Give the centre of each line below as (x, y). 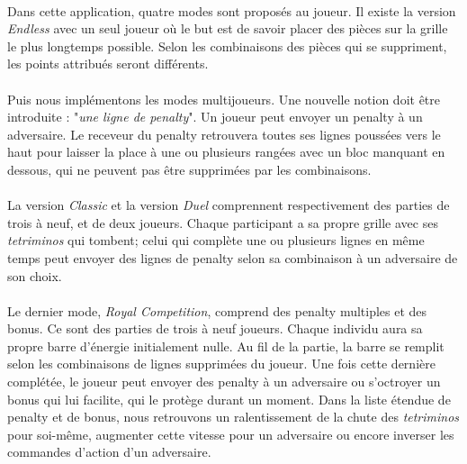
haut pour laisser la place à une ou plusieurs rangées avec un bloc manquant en (226, 152)
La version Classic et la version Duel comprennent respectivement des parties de (229, 205)
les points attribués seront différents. (108, 64)
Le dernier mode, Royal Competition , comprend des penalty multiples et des (217, 310)
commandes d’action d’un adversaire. (109, 452)
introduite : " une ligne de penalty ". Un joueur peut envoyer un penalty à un (215, 117)
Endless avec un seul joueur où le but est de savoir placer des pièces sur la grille (228, 28)
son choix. (35, 275)
